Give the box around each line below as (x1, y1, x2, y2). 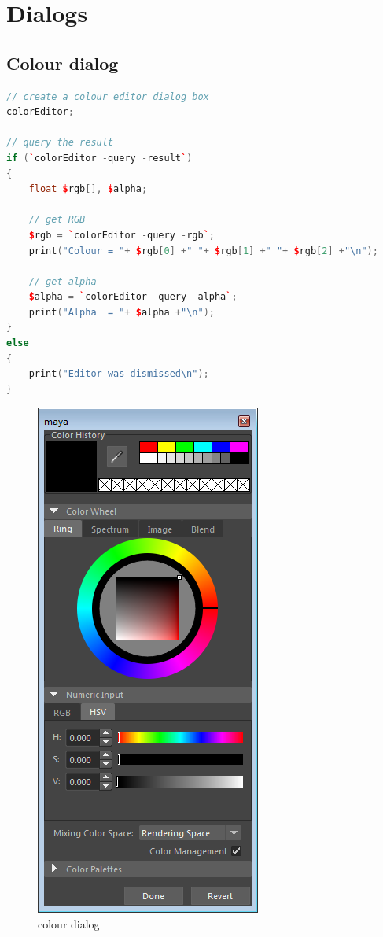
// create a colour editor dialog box (6, 90, 209, 102)
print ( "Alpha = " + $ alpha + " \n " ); (28, 306, 215, 318)
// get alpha (28, 275, 97, 287)
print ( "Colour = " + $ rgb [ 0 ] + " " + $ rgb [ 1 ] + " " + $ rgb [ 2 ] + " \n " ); (28, 245, 378, 256)
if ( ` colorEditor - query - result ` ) (6, 152, 193, 164)
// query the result (6, 137, 114, 149)
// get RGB (28, 214, 86, 226)
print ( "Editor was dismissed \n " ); (28, 368, 209, 380)
